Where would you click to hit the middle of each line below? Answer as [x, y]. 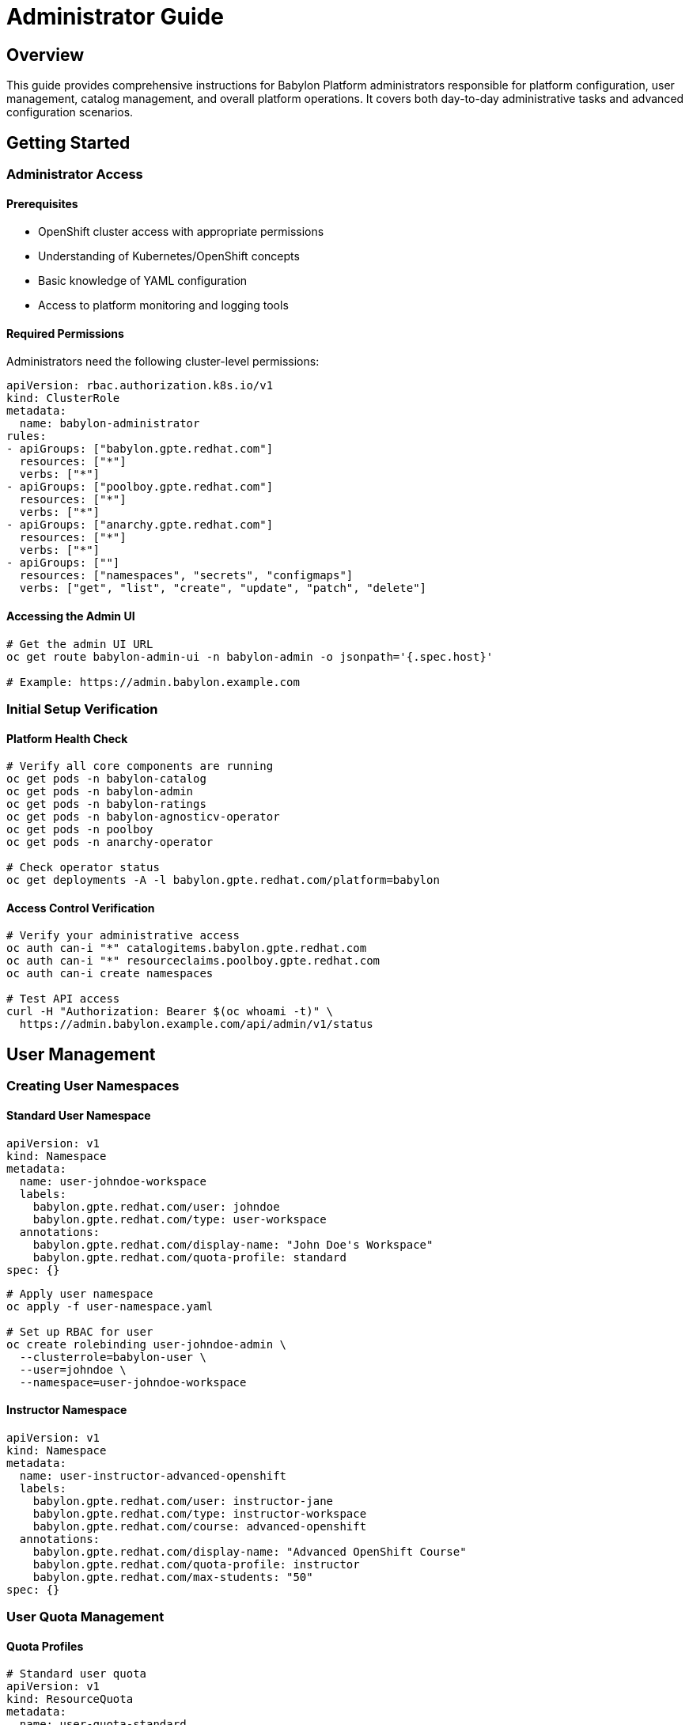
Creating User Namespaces [93, 1086]
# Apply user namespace [80, 1293]
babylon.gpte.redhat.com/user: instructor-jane [183, 1501]
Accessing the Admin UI [71, 616]
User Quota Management [85, 1617]
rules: [26, 436]
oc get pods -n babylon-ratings [106, 804]
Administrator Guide [115, 17]
